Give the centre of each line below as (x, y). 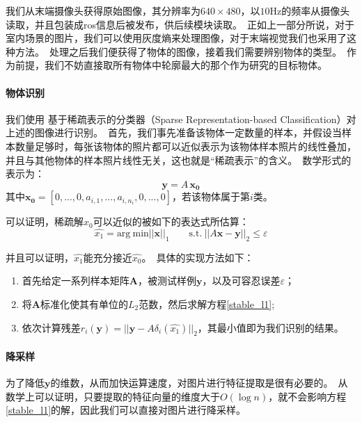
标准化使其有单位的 (84, 303)
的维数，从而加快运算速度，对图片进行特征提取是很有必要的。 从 (199, 383)
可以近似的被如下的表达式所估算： (171, 221)
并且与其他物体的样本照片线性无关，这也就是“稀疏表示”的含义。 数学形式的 (179, 160)
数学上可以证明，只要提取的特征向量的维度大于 (113, 396)
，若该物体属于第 (211, 196)
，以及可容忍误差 (241, 281)
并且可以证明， (40, 257)
